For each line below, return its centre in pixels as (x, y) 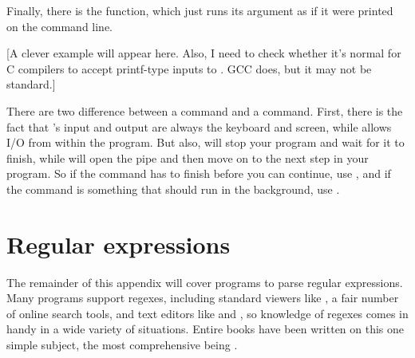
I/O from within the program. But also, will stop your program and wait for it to (206, 142)
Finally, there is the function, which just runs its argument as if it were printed (200, 10)
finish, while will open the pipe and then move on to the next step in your (188, 157)
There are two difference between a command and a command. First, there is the (205, 110)
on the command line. (59, 26)
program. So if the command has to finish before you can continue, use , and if (199, 173)
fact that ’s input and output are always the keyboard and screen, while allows (199, 126)
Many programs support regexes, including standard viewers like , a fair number (203, 298)
